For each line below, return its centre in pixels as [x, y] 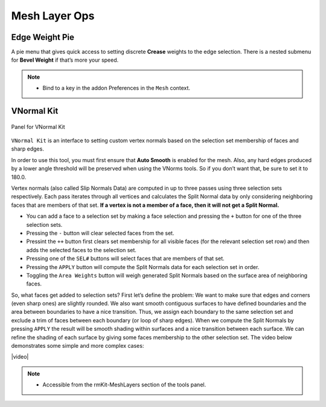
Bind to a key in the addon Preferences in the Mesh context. [116, 88]
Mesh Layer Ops [53, 16]
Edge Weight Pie [43, 37]
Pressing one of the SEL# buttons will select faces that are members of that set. [125, 259]
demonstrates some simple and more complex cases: [78, 346]
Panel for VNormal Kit [38, 126]
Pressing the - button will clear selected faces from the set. [100, 233]
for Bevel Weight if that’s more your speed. [65, 60]
